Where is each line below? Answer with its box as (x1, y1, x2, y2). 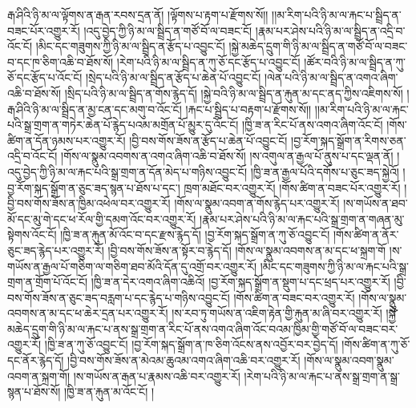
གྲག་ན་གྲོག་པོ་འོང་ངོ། (7, 273, 88, 290)
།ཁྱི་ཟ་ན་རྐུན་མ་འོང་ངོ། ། (64, 383, 155, 400)
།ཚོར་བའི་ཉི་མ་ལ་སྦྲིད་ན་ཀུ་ (304, 53, 406, 70)
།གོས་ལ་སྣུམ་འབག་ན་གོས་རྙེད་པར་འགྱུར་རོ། (174, 195, 340, 212)
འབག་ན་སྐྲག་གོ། (7, 367, 71, 384)
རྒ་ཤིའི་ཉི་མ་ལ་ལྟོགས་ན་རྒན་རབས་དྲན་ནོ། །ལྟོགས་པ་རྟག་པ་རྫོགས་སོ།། (7, 6, 269, 22)
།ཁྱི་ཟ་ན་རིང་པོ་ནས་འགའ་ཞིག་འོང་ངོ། (241, 116, 383, 133)
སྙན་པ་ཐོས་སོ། (7, 383, 61, 400)
